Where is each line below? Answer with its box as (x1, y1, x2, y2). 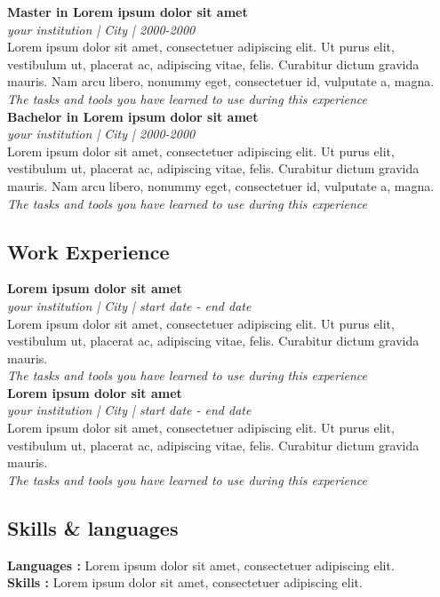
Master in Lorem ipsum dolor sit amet (7, 3, 248, 20)
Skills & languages (7, 513, 179, 541)
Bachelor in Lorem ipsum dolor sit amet (7, 107, 259, 125)
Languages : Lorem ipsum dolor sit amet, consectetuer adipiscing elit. (7, 555, 395, 574)
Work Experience (7, 237, 170, 265)
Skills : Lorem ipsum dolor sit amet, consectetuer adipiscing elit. (7, 573, 363, 592)
